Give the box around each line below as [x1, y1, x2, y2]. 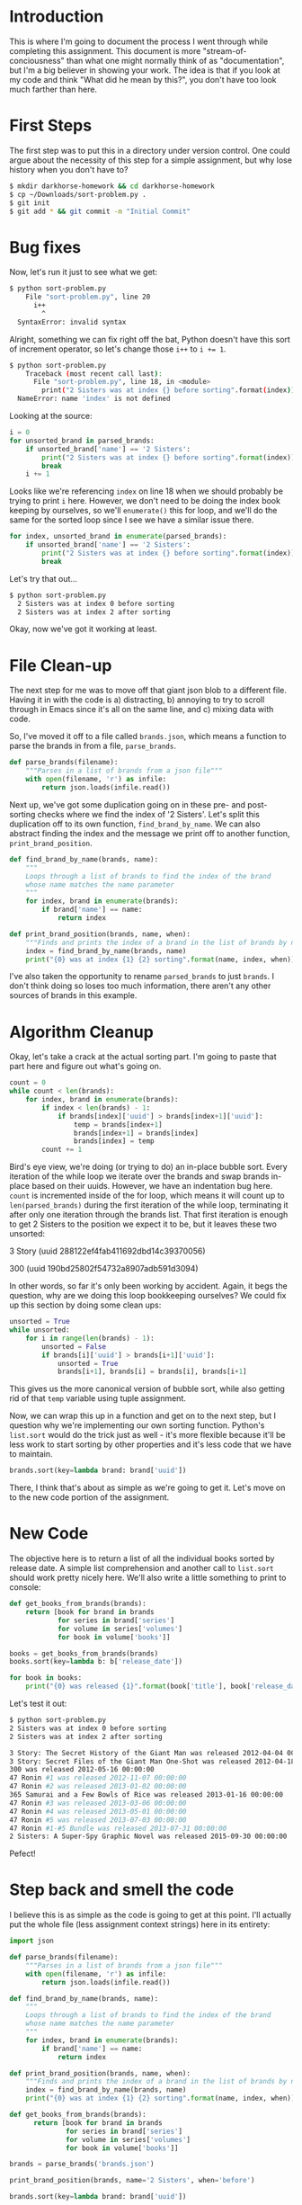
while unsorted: [9, 1326, 70, 1335]
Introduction [9, 6, 104, 27]
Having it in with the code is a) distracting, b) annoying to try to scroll [9, 694, 265, 705]
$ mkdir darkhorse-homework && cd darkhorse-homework [9, 182, 216, 191]
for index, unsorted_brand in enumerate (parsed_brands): [9, 532, 227, 541]
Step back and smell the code [9, 1879, 235, 1900]
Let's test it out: [9, 1698, 67, 1709]
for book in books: [9, 1674, 83, 1683]
